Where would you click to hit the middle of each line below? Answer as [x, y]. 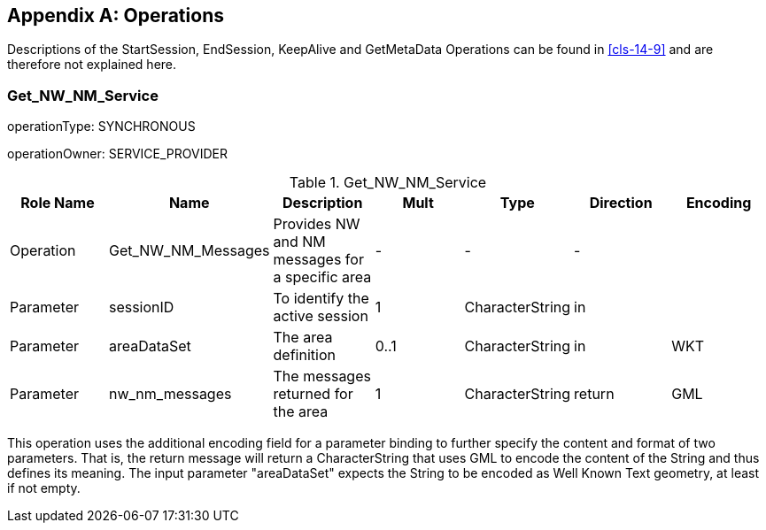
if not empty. [44, 488]
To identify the [321, 299]
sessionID [141, 307]
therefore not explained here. [92, 65]
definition [304, 355]
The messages [322, 376]
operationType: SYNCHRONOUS [101, 127]
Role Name [58, 203]
